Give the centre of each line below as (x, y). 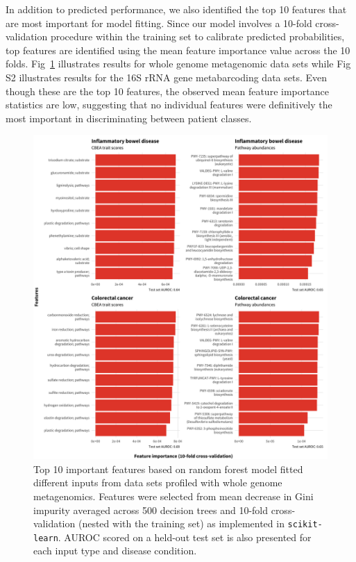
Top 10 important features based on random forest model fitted (168, 469)
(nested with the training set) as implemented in (181, 523)
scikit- (305, 525)
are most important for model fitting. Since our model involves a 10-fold (159, 23)
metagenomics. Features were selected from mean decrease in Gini (173, 496)
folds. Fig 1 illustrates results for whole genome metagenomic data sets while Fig (178, 64)
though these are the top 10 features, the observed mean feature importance (167, 91)
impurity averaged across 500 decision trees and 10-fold (151, 510)
